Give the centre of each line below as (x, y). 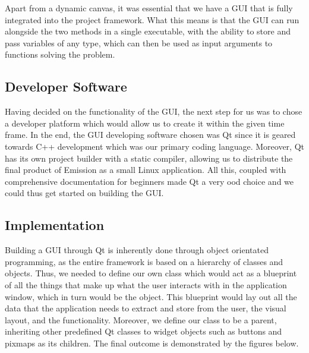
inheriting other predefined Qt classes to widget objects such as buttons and (144, 331)
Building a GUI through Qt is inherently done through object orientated (137, 250)
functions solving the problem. (60, 54)
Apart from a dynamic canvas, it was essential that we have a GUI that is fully (149, 8)
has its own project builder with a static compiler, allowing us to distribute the (149, 158)
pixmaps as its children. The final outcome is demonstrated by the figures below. (152, 343)
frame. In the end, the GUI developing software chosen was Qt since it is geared (150, 135)
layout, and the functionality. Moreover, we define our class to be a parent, (141, 319)
